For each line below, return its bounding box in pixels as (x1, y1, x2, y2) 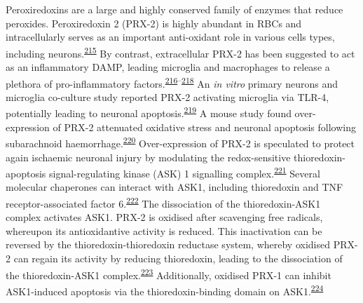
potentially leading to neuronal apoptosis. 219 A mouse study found (6, 104, 292, 121)
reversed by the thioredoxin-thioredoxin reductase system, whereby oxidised (6, 237, 331, 252)
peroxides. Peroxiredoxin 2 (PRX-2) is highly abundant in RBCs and (6, 15, 302, 30)
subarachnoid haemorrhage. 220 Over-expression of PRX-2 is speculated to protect (6, 134, 355, 150)
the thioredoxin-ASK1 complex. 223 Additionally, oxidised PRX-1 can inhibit (6, 265, 331, 282)
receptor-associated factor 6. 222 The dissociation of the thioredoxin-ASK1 (6, 194, 321, 210)
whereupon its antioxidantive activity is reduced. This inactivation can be (6, 223, 322, 238)
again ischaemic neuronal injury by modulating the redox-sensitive (6, 149, 291, 164)
